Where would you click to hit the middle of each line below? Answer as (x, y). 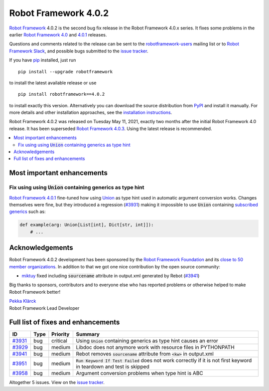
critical (59, 341)
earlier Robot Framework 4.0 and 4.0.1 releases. (58, 34)
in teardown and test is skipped (113, 367)
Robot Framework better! (35, 292)
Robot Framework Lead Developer (44, 308)
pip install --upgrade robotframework (66, 72)
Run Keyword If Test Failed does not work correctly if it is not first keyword (164, 361)
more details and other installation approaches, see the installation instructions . (91, 113)
